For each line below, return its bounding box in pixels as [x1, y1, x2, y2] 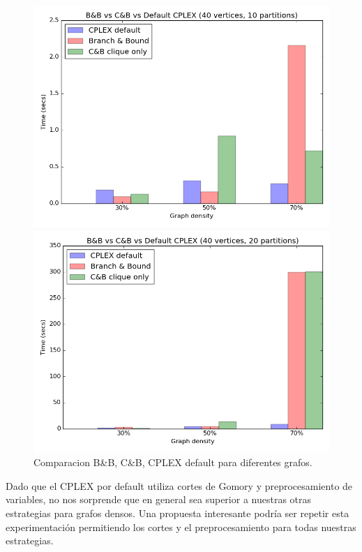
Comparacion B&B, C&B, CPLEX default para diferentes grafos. [33, 455, 312, 470]
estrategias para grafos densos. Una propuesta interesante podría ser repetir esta [6, 505, 349, 520]
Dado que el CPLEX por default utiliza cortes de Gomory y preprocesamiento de [6, 478, 353, 493]
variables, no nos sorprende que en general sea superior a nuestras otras [6, 492, 312, 507]
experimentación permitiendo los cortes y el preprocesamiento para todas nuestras [6, 519, 356, 534]
